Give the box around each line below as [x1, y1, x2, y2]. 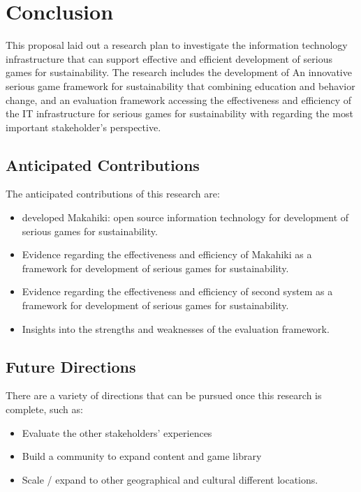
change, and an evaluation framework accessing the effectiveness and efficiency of [6, 92, 351, 107]
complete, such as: [6, 402, 83, 417]
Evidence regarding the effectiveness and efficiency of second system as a [22, 284, 333, 299]
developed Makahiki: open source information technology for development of [22, 210, 349, 225]
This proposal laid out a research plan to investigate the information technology [6, 38, 348, 52]
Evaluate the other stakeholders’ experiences [22, 425, 212, 440]
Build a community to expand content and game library [22, 449, 262, 463]
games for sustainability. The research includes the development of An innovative [6, 65, 352, 80]
